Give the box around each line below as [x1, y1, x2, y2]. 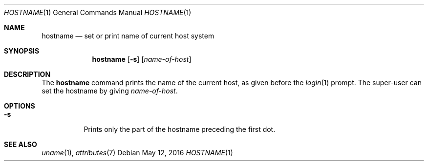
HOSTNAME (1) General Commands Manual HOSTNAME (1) [4, 8, 192, 17]
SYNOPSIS [4, 47, 40, 55]
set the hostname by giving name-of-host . [42, 87, 178, 95]
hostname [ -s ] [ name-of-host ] [92, 55, 192, 63]
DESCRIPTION [4, 70, 51, 78]
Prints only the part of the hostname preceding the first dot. [84, 125, 276, 133]
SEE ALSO [4, 140, 37, 148]
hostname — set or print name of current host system [42, 32, 214, 40]
